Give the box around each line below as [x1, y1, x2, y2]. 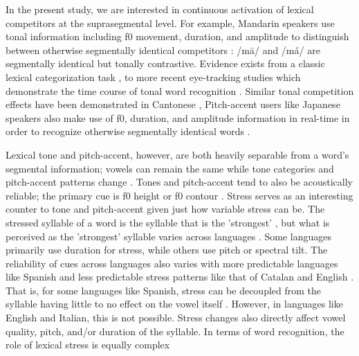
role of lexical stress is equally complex [6, 337, 170, 352]
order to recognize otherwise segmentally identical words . [6, 124, 250, 139]
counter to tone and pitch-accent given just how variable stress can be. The [6, 202, 325, 216]
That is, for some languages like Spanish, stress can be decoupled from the [6, 283, 322, 297]
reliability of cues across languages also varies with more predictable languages [6, 256, 338, 270]
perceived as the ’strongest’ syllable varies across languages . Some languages [6, 229, 331, 243]
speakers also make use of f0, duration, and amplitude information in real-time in [6, 110, 350, 125]
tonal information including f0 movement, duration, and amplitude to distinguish [6, 29, 349, 44]
